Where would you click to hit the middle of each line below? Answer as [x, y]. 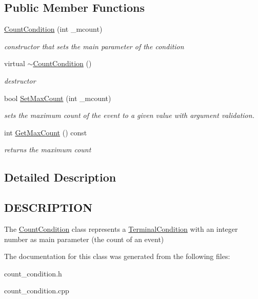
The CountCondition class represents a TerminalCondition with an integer [121, 228]
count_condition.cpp [37, 291]
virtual [15, 63]
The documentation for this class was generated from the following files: [117, 256]
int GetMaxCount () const [46, 132]
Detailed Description [60, 177]
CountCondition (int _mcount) [53, 29]
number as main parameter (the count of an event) [84, 239]
